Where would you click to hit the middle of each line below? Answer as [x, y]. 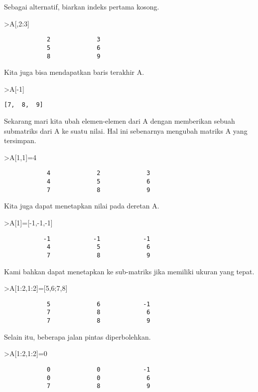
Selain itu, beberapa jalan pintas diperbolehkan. [77, 336]
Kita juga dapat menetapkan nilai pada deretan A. [82, 206]
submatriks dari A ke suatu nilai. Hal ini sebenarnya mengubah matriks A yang [126, 130]
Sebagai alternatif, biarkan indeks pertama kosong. [82, 6]
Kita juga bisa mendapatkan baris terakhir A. [74, 72]
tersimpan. [20, 140]
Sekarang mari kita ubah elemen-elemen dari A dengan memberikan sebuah [120, 121]
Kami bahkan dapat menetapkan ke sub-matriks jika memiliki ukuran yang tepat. [129, 271]
